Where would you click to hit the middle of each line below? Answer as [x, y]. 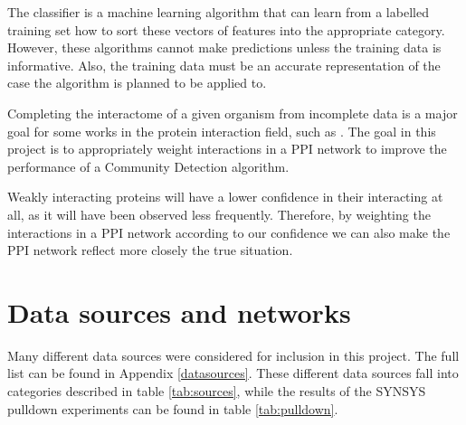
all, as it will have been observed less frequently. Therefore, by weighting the [219, 214]
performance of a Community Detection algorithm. [148, 166]
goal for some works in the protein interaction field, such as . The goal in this [222, 131]
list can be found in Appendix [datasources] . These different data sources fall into [233, 373]
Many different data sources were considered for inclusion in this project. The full [233, 355]
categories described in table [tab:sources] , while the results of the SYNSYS [217, 391]
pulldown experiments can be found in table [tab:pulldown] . [173, 408]
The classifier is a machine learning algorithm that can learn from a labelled [218, 12]
